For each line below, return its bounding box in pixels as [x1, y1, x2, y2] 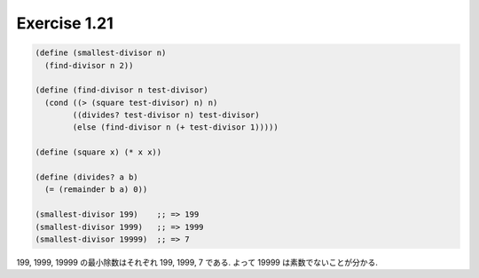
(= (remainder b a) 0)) [44, 185, 148, 195]
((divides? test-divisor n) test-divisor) [72, 110, 261, 120]
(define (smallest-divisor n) [35, 48, 167, 58]
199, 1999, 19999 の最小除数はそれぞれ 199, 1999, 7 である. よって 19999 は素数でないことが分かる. [16, 257, 379, 267]
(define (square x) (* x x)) [35, 147, 162, 157]
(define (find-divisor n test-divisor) [35, 85, 208, 95]
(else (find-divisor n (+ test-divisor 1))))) [72, 123, 279, 132]
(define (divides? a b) [35, 172, 139, 182]
